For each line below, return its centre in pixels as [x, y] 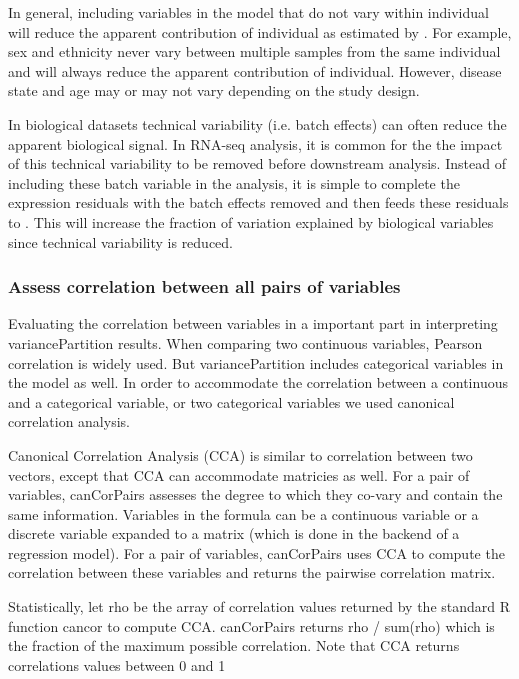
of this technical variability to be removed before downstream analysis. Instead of [257, 163]
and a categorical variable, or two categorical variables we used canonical [231, 401]
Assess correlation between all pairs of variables [204, 286]
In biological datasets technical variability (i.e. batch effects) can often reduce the [257, 123]
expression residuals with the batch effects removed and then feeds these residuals [258, 202]
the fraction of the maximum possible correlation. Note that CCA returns [234, 645]
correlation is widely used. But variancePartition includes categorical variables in [256, 362]
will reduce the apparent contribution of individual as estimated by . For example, [260, 31]
